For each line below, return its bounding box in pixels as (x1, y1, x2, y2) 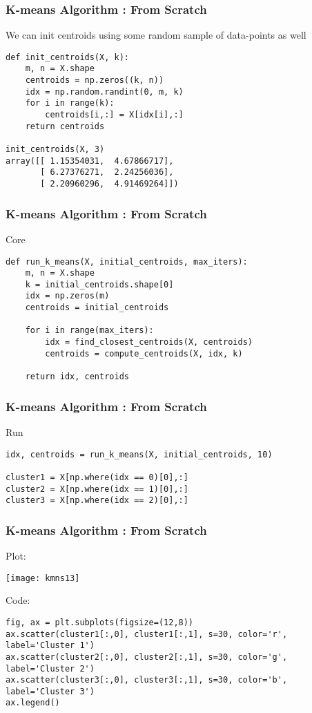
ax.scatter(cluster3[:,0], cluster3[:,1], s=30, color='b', (6, 675, 288, 685)
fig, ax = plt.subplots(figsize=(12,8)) (6, 617, 194, 627)
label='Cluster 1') (6, 640, 95, 651)
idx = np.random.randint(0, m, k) (25, 86, 184, 97)
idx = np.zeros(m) (25, 291, 110, 301)
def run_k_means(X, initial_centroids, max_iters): (6, 256, 248, 267)
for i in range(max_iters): (25, 325, 154, 336)
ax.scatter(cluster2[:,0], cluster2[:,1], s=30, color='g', (6, 652, 288, 662)
